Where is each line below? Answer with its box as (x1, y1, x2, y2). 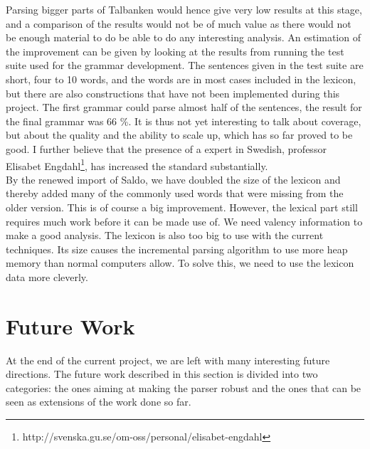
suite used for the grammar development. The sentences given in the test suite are (6, 58, 364, 73)
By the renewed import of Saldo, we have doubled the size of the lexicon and (6, 171, 341, 186)
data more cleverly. (6, 269, 88, 284)
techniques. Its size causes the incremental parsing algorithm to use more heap (6, 241, 348, 256)
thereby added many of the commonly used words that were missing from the (6, 186, 344, 201)
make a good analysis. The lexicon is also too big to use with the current (6, 228, 324, 243)
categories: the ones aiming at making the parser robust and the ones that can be (6, 380, 361, 395)
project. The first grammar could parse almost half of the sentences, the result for (6, 100, 362, 115)
